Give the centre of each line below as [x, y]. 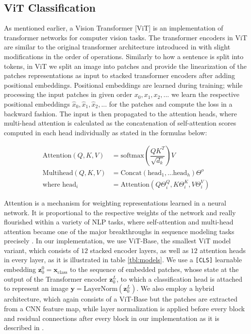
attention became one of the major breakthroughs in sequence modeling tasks [119, 231]
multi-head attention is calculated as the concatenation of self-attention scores [120, 123]
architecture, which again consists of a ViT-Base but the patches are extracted [121, 299]
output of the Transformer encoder [56, 278]
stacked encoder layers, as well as [139, 250]
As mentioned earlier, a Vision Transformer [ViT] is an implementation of [114, 28]
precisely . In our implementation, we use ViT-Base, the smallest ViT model [117, 241]
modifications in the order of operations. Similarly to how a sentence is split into [124, 56]
